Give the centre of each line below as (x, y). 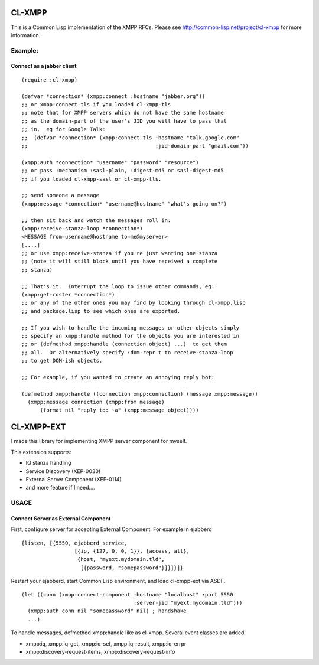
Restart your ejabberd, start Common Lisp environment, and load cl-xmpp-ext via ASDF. (118, 581)
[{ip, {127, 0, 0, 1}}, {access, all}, (132, 551)
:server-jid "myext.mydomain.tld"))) (188, 603)
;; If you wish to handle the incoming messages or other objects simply (131, 327)
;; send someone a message (61, 195)
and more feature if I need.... (60, 488)
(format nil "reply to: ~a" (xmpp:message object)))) (119, 410)
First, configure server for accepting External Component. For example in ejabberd (111, 529)
